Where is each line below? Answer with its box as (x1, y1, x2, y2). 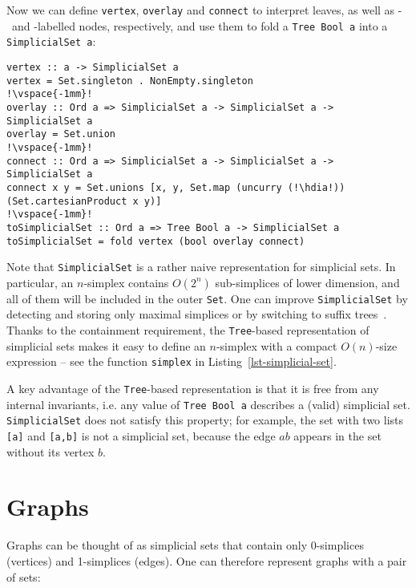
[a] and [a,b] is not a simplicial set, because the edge (6, 427, 276, 444)
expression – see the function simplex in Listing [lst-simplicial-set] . (6, 353, 337, 370)
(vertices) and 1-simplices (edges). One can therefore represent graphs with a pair (6, 552, 407, 569)
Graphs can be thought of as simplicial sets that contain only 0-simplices (6, 537, 364, 554)
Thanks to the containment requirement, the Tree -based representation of (6, 322, 370, 339)
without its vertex (6, 443, 95, 460)
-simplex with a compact (216, 337, 337, 354)
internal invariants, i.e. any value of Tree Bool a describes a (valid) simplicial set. (6, 395, 410, 412)
